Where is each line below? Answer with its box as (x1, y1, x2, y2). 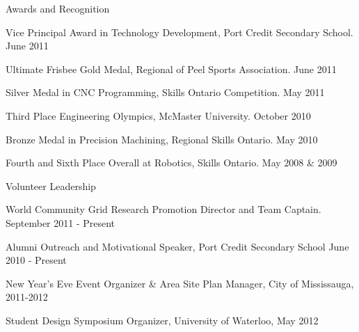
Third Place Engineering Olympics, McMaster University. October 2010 (6, 108, 311, 122)
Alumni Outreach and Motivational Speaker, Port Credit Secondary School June (6, 239, 349, 253)
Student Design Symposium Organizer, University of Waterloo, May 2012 (6, 313, 319, 327)
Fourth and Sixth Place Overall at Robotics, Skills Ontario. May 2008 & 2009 (6, 155, 337, 170)
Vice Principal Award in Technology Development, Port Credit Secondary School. (6, 24, 353, 39)
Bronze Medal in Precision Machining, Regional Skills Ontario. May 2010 (6, 132, 318, 146)
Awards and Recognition (6, 1, 110, 15)
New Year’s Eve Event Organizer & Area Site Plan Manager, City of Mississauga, (6, 276, 354, 290)
